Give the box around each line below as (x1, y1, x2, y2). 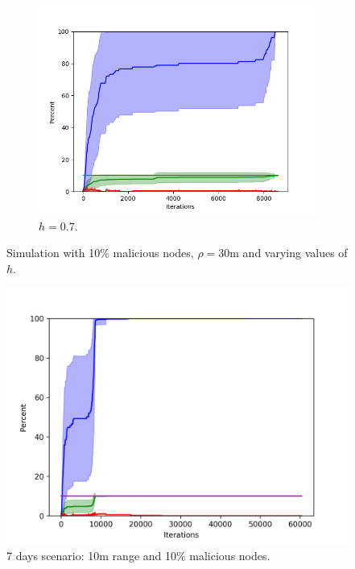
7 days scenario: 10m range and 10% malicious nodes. (6, 546, 270, 563)
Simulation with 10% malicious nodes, (6, 244, 194, 261)
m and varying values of (229, 244, 348, 261)
